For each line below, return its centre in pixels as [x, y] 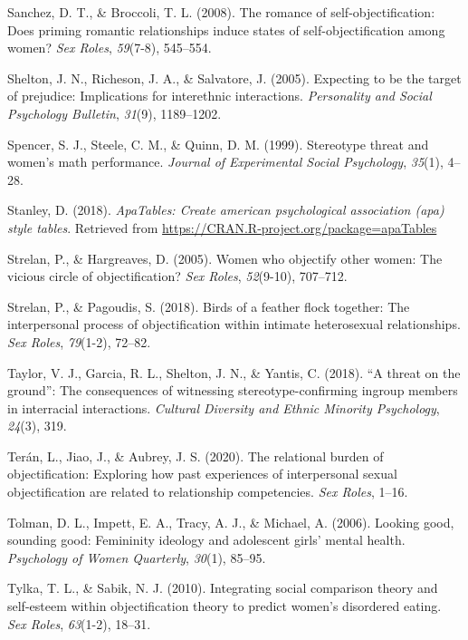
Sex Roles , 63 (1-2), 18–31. [79, 623]
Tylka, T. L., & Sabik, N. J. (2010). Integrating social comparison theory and [223, 588]
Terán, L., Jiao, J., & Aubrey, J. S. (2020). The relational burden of [196, 456]
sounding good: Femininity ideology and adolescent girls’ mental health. [206, 540]
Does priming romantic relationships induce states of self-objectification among [226, 29]
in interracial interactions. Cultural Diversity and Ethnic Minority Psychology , [224, 407]
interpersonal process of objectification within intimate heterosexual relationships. [234, 324]
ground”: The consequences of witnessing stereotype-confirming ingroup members [233, 390]
